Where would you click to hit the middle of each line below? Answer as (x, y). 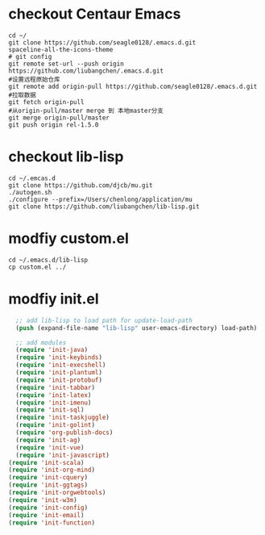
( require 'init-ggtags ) (48, 485)
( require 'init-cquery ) (48, 478)
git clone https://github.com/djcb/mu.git (81, 185)
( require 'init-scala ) (46, 462)
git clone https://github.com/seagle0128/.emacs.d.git (102, 42)
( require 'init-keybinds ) (59, 357)
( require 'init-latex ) (54, 395)
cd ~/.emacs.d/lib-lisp (48, 260)
